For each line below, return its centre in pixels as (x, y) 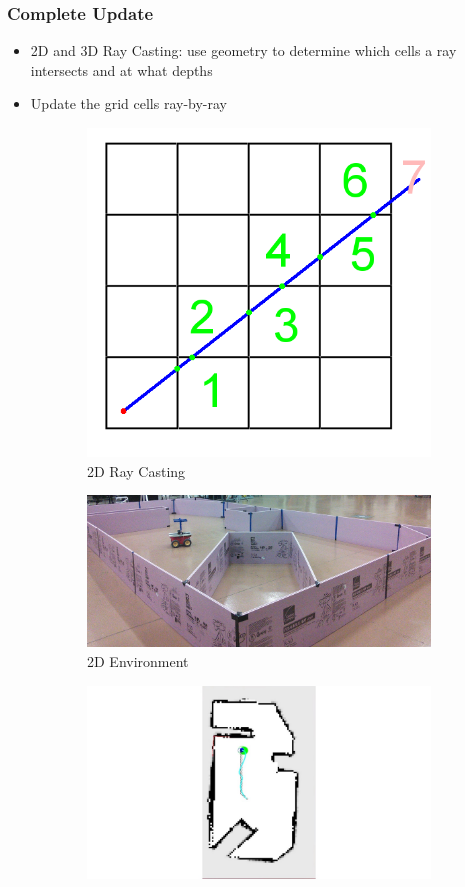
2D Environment (138, 660)
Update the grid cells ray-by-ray (128, 103)
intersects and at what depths (121, 69)
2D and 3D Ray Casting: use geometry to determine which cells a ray (243, 50)
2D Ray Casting (136, 470)
